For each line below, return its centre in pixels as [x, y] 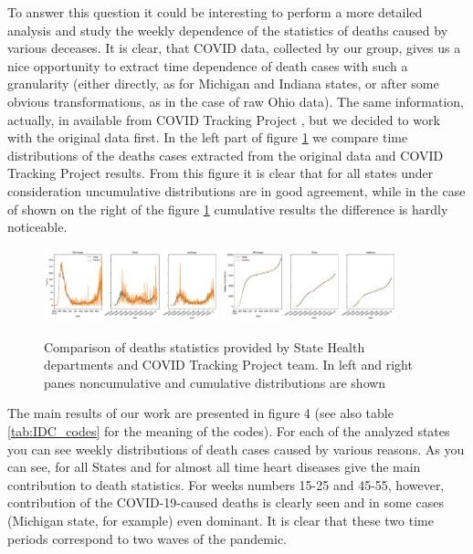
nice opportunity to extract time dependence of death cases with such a [208, 65]
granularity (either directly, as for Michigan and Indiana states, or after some [223, 84]
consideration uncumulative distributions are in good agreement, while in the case [236, 190]
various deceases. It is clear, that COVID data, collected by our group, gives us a [234, 48]
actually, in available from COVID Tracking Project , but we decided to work [224, 119]
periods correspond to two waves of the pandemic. [147, 538]
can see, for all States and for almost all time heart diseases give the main [214, 467]
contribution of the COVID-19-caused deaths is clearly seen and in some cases [226, 502]
